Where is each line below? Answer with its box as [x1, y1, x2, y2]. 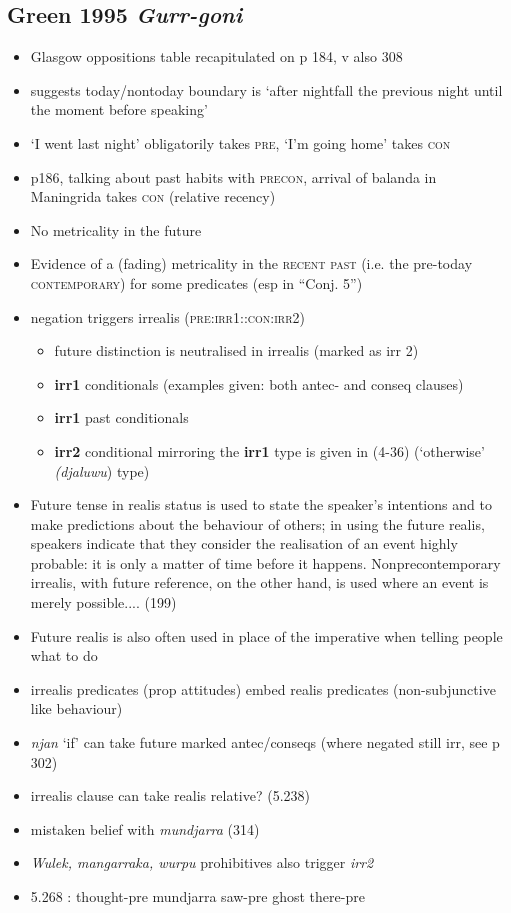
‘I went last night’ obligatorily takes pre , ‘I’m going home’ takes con [30, 132, 451, 153]
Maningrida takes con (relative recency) [30, 186, 276, 207]
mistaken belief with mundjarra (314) [30, 818, 260, 839]
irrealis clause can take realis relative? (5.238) [30, 785, 310, 806]
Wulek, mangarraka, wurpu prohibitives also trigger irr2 [30, 852, 374, 873]
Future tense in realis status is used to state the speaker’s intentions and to [30, 494, 492, 515]
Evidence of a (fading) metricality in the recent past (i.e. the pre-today [30, 253, 473, 274]
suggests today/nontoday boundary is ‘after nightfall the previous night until [30, 79, 503, 100]
